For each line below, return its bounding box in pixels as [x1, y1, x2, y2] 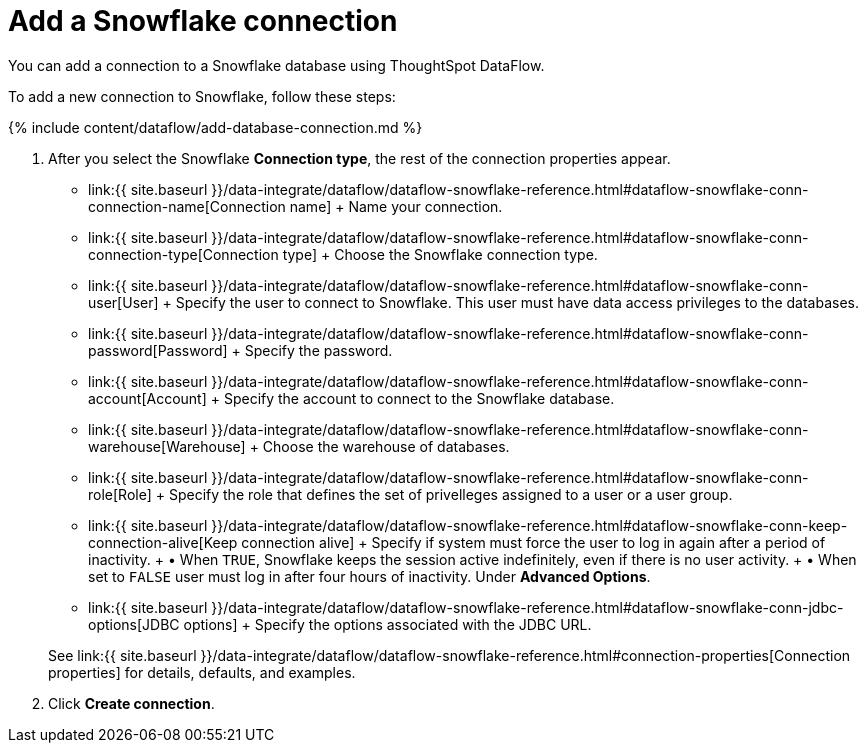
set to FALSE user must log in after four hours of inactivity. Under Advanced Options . [88, 567, 651, 585]
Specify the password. [244, 341, 393, 359]
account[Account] [88, 389, 207, 407]
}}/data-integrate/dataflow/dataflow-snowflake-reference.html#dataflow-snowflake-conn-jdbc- [211, 598, 844, 616]
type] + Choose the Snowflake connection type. [282, 245, 598, 263]
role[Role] [88, 485, 152, 503]
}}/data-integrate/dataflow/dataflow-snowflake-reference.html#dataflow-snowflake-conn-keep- [211, 516, 848, 534]
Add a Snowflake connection [8, 4, 398, 38]
